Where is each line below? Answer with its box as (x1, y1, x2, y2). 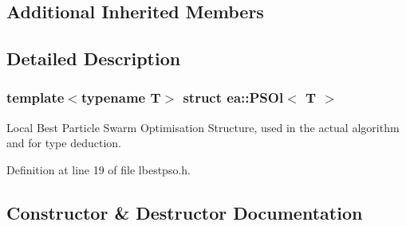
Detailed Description (6, 46, 181, 71)
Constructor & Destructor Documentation (6, 200, 363, 224)
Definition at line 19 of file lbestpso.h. (6, 161, 191, 177)
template (6, 88, 65, 107)
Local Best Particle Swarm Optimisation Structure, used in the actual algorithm (6, 119, 400, 135)
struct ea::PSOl (183, 88, 284, 107)
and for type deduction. (6, 134, 121, 151)
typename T (81, 88, 161, 107)
